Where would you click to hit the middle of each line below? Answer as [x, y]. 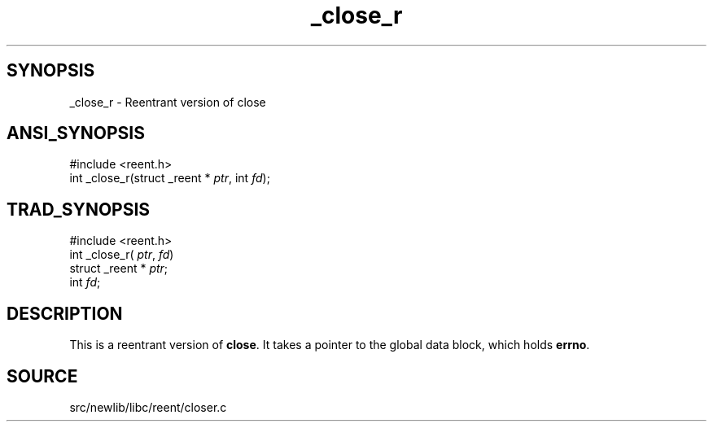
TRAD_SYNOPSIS [79, 209]
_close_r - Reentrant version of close [168, 102]
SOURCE [42, 376]
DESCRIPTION [65, 313]
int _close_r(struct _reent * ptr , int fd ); [170, 178]
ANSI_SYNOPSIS [76, 133]
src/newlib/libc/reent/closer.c [148, 407]
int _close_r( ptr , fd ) [122, 255]
